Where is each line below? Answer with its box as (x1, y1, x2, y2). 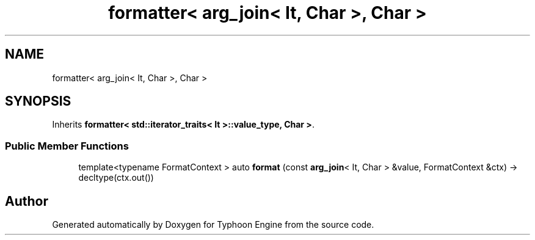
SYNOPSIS (5, 93, 71, 109)
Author (5, 193, 48, 209)
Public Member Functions (5, 139, 129, 152)
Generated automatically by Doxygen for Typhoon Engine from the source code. (52, 219, 374, 230)
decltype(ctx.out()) (78, 172, 154, 183)
